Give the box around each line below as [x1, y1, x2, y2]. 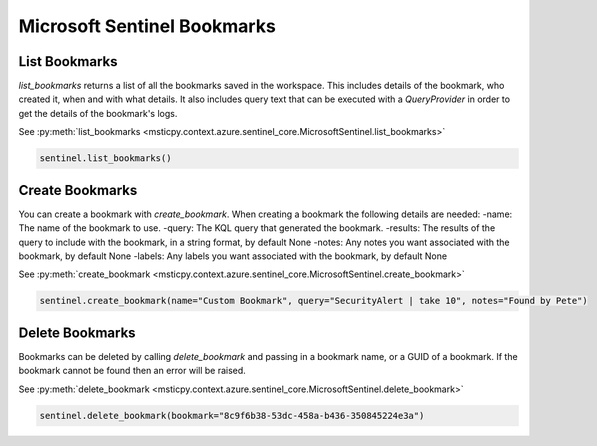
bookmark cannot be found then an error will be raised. [18, 365, 247, 377]
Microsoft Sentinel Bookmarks [18, 15, 277, 37]
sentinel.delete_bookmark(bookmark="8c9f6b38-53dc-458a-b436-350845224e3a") [39, 410, 425, 421]
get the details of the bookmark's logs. [18, 107, 178, 119]
